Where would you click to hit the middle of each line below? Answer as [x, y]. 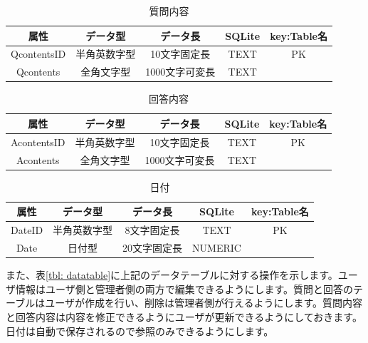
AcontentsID [38, 142]
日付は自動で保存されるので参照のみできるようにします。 [140, 331]
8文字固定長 [152, 230]
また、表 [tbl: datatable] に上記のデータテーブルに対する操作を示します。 [172, 275]
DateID [27, 230]
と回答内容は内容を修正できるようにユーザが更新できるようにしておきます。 [184, 316]
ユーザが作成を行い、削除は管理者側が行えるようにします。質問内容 [204, 303]
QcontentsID [38, 54]
